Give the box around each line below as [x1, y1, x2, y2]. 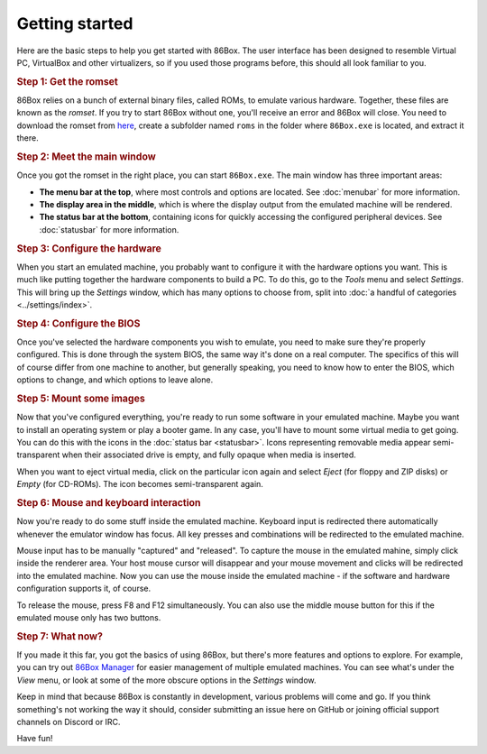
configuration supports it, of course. [16, 583, 152, 594]
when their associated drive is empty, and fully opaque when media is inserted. [61, 449, 356, 460]
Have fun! [16, 733, 53, 744]
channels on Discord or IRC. [16, 716, 121, 727]
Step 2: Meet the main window [16, 150, 157, 162]
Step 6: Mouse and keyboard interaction [16, 496, 202, 509]
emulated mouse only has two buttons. [16, 611, 161, 622]
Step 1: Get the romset [16, 75, 119, 87]
